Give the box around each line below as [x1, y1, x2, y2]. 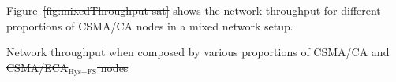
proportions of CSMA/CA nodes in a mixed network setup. [6, 17, 293, 34]
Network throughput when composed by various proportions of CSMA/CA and [6, 44, 390, 60]
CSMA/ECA [6, 59, 69, 75]
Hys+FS [68, 68, 97, 77]
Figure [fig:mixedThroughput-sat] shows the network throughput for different [6, 2, 381, 18]
